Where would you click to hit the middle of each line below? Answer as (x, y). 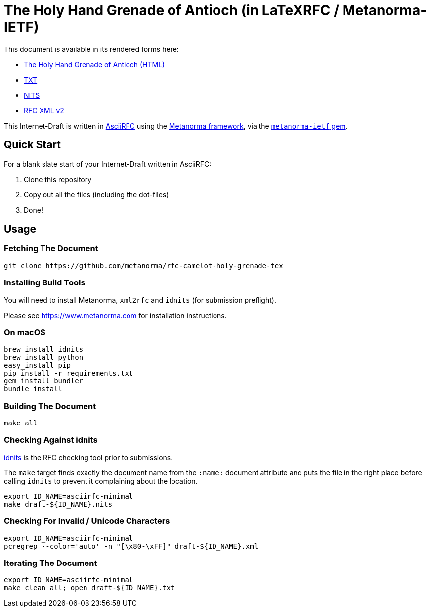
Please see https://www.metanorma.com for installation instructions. (115, 315)
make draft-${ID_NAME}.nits (58, 504)
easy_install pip (37, 365)
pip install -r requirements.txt (69, 373)
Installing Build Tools (45, 283)
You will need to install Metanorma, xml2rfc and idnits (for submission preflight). (140, 300)
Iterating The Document (51, 563)
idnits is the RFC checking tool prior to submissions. (88, 457)
